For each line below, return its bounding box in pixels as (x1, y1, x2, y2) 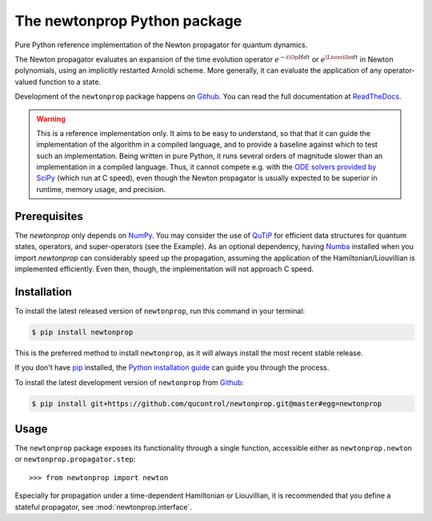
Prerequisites (14, 209, 83, 223)
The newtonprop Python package (14, 12, 242, 30)
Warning (36, 114, 66, 123)
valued (14, 77, 38, 86)
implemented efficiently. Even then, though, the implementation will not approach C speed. (14, 264, 314, 274)
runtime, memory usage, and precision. (36, 184, 166, 194)
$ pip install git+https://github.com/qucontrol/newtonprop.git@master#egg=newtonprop (31, 399, 382, 408)
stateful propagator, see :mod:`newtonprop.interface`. (14, 502, 192, 511)
